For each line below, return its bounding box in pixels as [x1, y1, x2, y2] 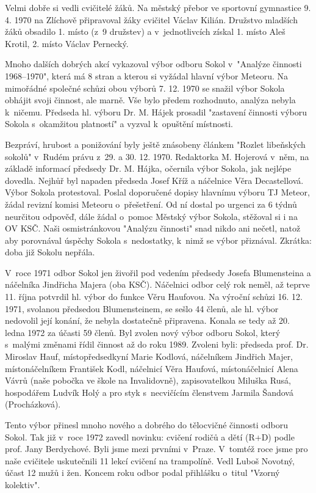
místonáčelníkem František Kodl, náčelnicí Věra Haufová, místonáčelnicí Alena [5, 362, 298, 374]
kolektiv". [5, 478, 40, 491]
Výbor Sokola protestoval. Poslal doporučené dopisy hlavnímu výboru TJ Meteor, [5, 186, 310, 199]
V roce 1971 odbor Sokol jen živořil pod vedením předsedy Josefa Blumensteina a [5, 266, 311, 279]
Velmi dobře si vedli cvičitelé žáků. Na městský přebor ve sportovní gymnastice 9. [5, 1, 311, 13]
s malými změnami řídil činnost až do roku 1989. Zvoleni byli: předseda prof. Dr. [5, 338, 309, 351]
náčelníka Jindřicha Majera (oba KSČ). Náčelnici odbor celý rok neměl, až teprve [5, 278, 310, 291]
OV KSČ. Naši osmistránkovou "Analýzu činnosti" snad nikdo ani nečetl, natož [5, 222, 301, 235]
